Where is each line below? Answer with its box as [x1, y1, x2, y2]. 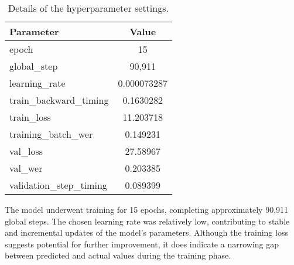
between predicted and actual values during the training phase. [5, 249, 231, 261]
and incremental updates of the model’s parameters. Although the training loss [5, 226, 288, 239]
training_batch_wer [9, 127, 93, 141]
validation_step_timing [9, 178, 107, 192]
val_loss [9, 144, 43, 158]
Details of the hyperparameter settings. [8, 1, 169, 15]
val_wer [9, 161, 43, 175]
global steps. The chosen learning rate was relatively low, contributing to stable [5, 215, 290, 227]
